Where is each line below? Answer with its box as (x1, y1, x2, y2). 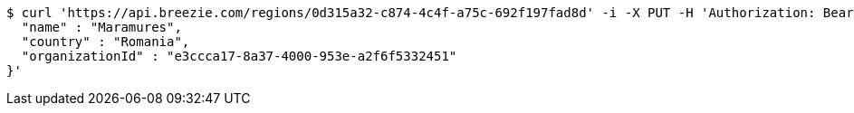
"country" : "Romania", (21, 34, 190, 49)
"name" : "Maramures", (21, 20, 182, 34)
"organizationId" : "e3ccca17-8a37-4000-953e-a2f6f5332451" (21, 49, 457, 63)
